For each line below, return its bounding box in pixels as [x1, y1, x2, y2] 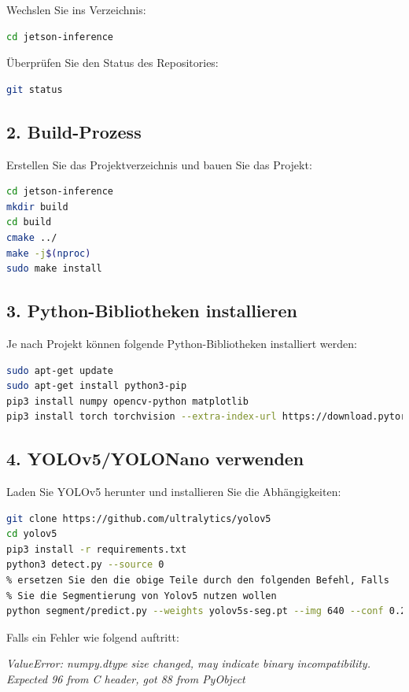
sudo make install [6, 263, 102, 275]
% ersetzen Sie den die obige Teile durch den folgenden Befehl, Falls [6, 575, 389, 587]
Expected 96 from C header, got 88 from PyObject [6, 671, 245, 687]
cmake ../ [6, 231, 57, 243]
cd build [6, 216, 52, 228]
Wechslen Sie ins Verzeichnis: [6, 2, 146, 17]
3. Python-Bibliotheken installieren [6, 298, 298, 323]
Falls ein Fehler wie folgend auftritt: [6, 628, 179, 645]
